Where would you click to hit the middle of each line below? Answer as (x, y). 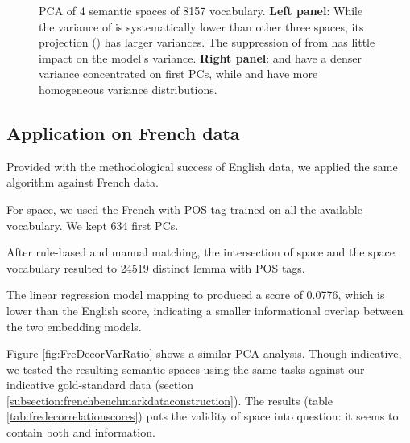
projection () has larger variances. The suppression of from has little (207, 42)
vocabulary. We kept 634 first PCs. (93, 225)
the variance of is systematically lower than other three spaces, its (201, 26)
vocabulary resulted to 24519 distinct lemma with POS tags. (156, 267)
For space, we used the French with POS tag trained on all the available (184, 209)
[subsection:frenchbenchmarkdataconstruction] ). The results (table (170, 400)
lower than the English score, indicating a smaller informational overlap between (205, 310)
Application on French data (123, 132)
